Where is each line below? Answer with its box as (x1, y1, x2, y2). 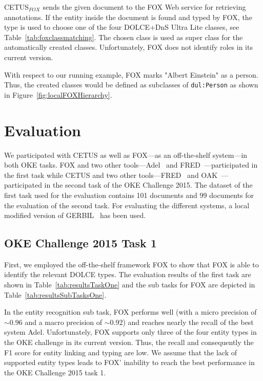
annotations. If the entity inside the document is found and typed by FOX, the (4, 11, 252, 22)
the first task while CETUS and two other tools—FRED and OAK (4, 169, 218, 180)
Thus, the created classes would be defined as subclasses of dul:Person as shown (4, 79, 258, 90)
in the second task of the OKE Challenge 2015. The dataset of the (44, 179, 253, 190)
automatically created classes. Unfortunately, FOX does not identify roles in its (4, 42, 253, 52)
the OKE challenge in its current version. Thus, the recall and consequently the (4, 337, 254, 348)
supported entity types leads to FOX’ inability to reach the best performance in (4, 357, 255, 368)
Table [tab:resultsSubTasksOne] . (4, 289, 107, 300)
